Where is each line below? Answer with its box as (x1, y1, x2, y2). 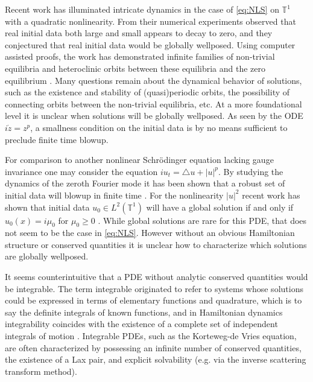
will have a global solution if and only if (146, 200, 294, 213)
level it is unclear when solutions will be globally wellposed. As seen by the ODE (5, 109, 303, 122)
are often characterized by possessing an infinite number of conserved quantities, (5, 341, 302, 354)
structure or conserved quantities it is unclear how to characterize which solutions (5, 238, 307, 250)
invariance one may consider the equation (5, 165, 158, 177)
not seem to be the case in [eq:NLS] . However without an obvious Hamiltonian (5, 226, 295, 239)
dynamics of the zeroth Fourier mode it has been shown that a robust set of (5, 177, 285, 189)
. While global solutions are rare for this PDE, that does (98, 214, 307, 226)
